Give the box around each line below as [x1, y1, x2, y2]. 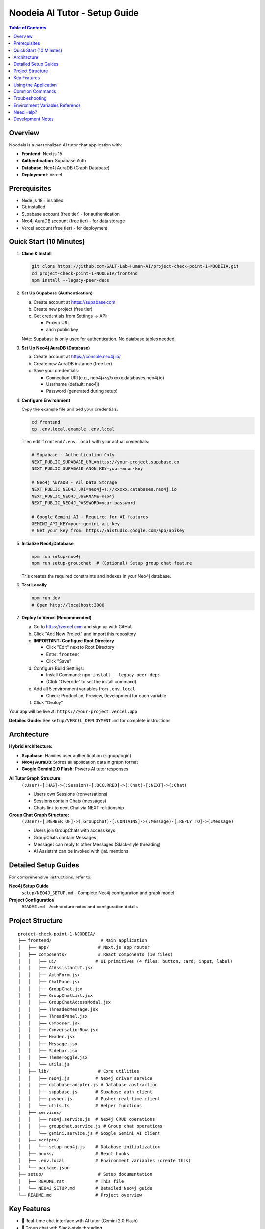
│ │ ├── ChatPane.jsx [18, 979, 80, 985]
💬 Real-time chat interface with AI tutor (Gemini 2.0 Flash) [21, 1218, 138, 1224]
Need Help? [13, 109, 38, 115]
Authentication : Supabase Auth [21, 158, 86, 164]
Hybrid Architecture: [9, 743, 53, 749]
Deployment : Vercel [21, 172, 62, 177]
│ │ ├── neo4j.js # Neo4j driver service [18, 1075, 153, 1081]
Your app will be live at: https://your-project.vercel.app [9, 708, 137, 714]
